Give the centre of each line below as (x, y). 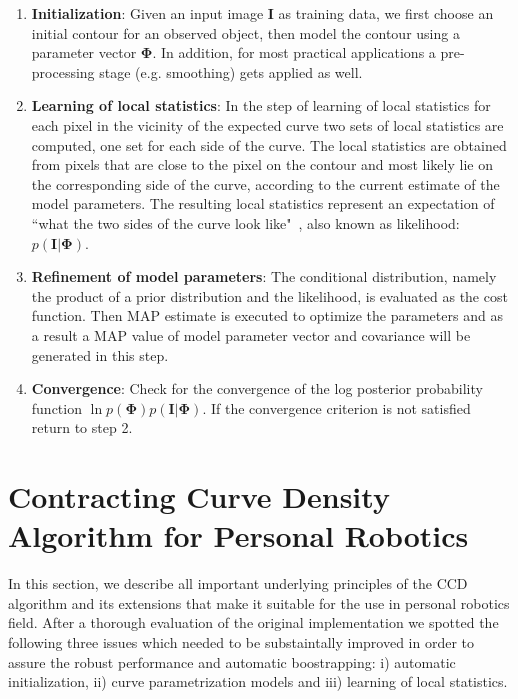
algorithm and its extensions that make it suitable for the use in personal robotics (259, 602)
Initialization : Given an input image (147, 13)
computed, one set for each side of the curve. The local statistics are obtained (269, 144)
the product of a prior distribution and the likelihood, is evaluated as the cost (269, 295)
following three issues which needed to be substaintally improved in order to (241, 641)
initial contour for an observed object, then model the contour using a (245, 32)
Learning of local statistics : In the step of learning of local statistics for (261, 105)
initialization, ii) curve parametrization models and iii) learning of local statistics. (258, 681)
